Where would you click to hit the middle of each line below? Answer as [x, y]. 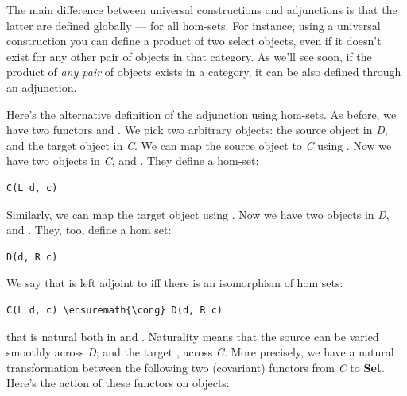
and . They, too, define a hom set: [89, 230]
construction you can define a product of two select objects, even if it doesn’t [194, 41]
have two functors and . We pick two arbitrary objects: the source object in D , [197, 130]
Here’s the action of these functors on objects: [118, 383]
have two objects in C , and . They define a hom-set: [133, 161]
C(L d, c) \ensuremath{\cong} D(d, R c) [115, 310]
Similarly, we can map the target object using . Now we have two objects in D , [198, 214]
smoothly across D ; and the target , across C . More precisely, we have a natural [200, 352]
